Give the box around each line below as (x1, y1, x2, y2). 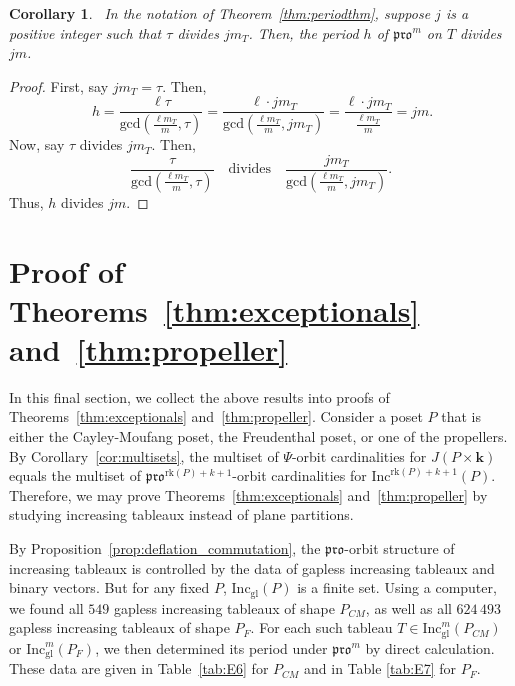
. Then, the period (248, 22, 359, 43)
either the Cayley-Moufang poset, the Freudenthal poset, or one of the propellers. (9, 426, 508, 447)
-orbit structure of (344, 538, 455, 559)
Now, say (9, 134, 65, 155)
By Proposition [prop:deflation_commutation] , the (9, 538, 321, 559)
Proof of (9, 250, 124, 291)
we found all (9, 597, 84, 618)
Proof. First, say (9, 75, 109, 96)
